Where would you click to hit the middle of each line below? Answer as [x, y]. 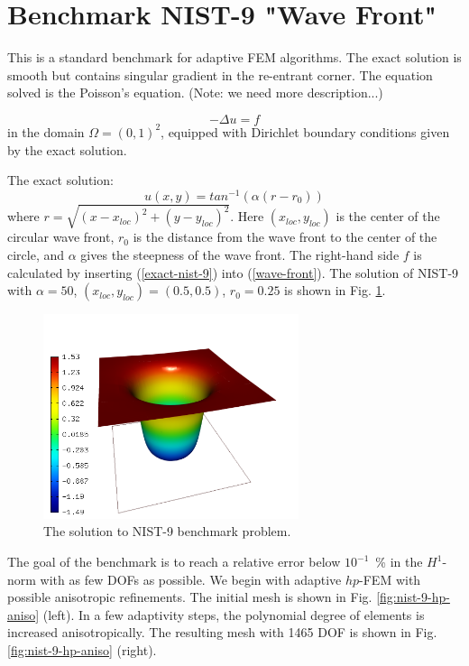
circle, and [36, 254]
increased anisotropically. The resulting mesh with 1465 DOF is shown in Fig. [222, 632]
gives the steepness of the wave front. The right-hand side [240, 254]
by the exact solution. [67, 149]
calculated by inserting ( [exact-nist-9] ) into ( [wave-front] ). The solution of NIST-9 [233, 272]
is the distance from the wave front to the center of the [285, 237]
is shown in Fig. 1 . [335, 290]
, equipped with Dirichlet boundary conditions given [305, 131]
